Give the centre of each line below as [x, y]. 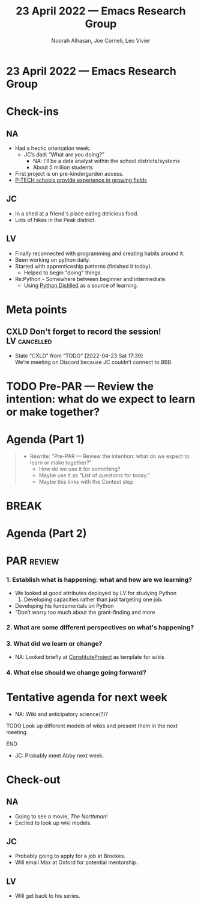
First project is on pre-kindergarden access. [69, 173]
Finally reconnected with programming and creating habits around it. [100, 253]
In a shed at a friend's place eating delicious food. [77, 213]
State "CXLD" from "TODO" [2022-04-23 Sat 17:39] [79, 356]
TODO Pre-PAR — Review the [80, 386]
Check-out [33, 780]
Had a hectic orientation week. [53, 148]
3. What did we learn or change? [54, 644]
